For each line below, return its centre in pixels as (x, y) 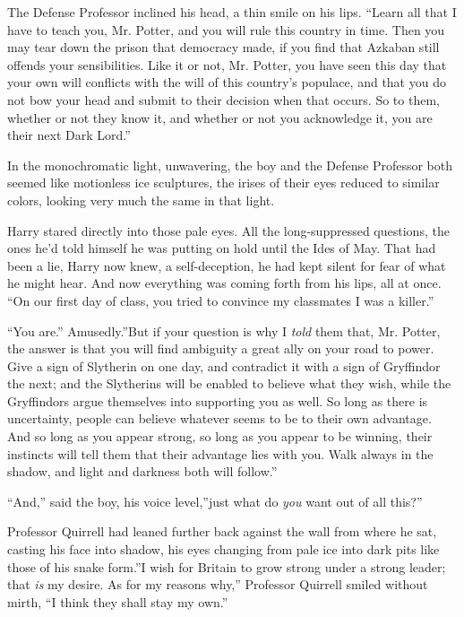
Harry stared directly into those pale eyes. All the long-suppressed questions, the (228, 230)
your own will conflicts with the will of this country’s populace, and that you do (227, 82)
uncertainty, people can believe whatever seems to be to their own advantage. (219, 418)
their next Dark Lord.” (69, 135)
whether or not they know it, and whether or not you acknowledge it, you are (220, 117)
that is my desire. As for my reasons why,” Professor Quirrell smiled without (218, 584)
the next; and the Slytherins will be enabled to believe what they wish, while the (229, 383)
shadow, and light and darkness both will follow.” (142, 471)
